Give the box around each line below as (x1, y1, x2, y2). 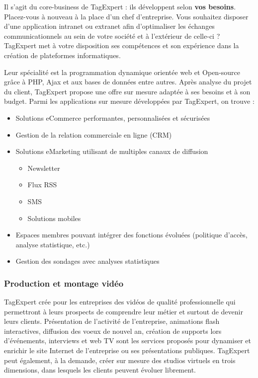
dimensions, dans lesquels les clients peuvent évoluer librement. (4, 365, 196, 375)
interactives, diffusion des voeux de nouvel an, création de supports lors (4, 325, 222, 336)
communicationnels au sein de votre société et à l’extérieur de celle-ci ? (4, 30, 220, 41)
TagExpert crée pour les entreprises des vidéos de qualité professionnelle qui (4, 297, 236, 307)
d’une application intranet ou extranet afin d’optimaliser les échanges (4, 21, 215, 31)
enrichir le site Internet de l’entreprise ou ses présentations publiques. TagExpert (4, 345, 250, 356)
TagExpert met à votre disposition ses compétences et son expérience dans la (4, 40, 239, 51)
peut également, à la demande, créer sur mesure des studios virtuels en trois (4, 355, 236, 365)
